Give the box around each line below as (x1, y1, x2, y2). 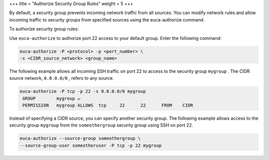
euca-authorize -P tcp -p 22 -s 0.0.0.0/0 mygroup (19, 89, 146, 94)
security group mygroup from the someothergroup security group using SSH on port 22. (9, 122, 193, 128)
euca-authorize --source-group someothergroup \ (19, 136, 141, 142)
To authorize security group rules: (9, 26, 79, 32)
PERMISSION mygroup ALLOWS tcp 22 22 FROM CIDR (22, 103, 193, 108)
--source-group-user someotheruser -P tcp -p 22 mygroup (19, 143, 162, 148)
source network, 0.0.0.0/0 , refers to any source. (9, 75, 114, 81)
